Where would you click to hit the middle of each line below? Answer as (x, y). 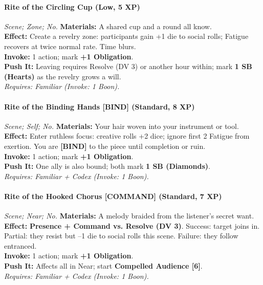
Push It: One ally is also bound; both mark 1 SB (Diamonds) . (107, 166)
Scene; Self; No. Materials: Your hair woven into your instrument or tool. (122, 126)
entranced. (20, 245)
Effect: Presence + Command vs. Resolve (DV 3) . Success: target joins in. (132, 225)
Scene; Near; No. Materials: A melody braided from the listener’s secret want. (129, 216)
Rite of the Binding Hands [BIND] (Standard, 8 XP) (100, 106)
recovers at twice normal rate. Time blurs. (70, 46)
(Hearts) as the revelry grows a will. (63, 76)
